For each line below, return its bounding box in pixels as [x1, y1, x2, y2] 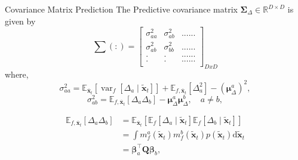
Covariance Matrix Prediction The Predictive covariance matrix [5, 3, 238, 15]
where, [5, 67, 29, 80]
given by [5, 14, 36, 27]
